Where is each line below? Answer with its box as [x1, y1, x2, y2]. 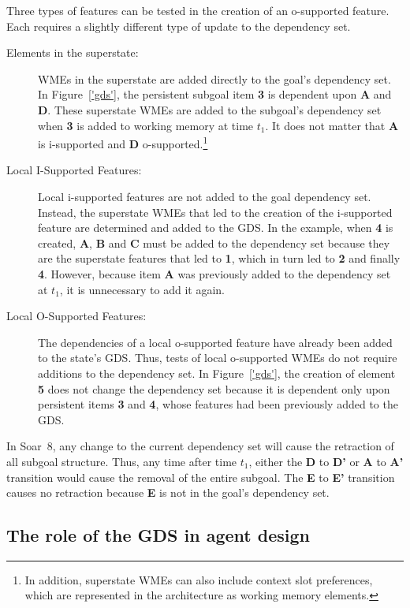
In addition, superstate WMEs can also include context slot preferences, [24, 571, 373, 587]
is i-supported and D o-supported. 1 [38, 133, 208, 151]
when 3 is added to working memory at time [38, 117, 254, 133]
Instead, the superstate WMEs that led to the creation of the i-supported [38, 203, 393, 220]
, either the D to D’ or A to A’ [248, 453, 404, 469]
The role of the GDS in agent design [6, 523, 310, 547]
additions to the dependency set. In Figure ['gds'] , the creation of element [38, 364, 396, 381]
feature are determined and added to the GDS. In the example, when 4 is [38, 219, 393, 236]
